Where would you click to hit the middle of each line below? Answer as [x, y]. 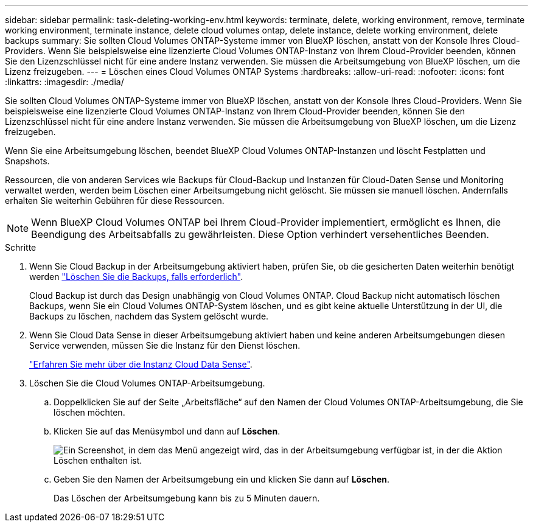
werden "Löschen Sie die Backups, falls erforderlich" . [136, 277]
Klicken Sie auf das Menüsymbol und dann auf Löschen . [167, 431]
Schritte [21, 247]
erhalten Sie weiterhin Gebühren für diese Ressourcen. [115, 201]
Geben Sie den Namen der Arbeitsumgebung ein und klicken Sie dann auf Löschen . [222, 479]
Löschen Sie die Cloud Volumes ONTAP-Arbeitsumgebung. [147, 383]
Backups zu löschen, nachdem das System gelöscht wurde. [149, 316]
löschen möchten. [89, 412]
